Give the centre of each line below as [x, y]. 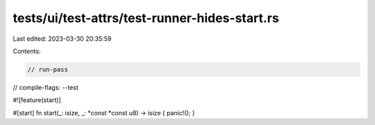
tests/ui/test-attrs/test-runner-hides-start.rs [146, 18]
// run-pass [48, 69]
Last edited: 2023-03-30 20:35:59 [62, 39]
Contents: [27, 51]
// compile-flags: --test [46, 87]
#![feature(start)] [37, 100]
